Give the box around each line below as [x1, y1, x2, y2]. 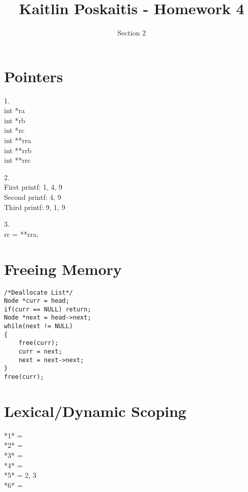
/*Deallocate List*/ [4, 289, 73, 296]
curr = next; [18, 348, 62, 356]
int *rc [4, 125, 25, 135]
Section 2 [117, 27, 146, 38]
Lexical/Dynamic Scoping [4, 400, 187, 421]
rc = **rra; [4, 228, 38, 239]
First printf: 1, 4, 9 [4, 182, 63, 192]
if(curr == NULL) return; [4, 305, 91, 313]
